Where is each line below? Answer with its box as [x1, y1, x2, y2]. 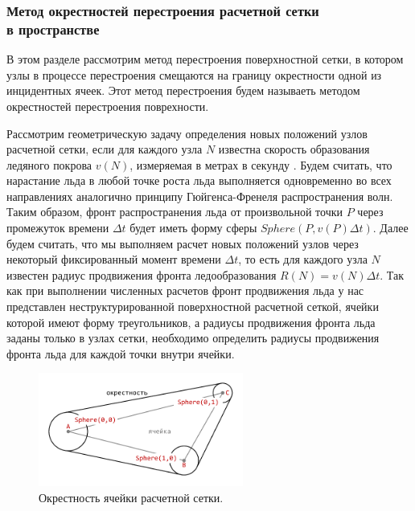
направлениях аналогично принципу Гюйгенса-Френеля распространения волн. [6, 187, 393, 204]
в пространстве [6, 18, 100, 39]
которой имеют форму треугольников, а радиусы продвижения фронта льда [6, 313, 376, 330]
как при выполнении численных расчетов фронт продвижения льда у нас [6, 282, 364, 299]
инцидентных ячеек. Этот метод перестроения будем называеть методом [6, 82, 360, 99]
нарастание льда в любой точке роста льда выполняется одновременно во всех [6, 172, 392, 189]
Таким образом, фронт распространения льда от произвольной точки [6, 203, 343, 220]
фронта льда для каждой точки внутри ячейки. [6, 345, 235, 362]
